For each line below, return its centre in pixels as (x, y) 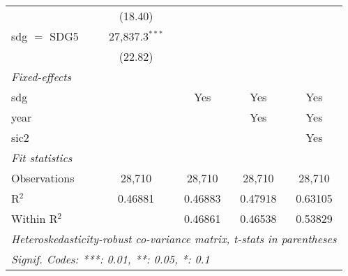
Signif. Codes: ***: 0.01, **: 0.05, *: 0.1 (111, 259)
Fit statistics (42, 158)
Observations (43, 178)
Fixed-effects (41, 77)
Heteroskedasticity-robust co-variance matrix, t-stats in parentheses (174, 239)
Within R (35, 218)
